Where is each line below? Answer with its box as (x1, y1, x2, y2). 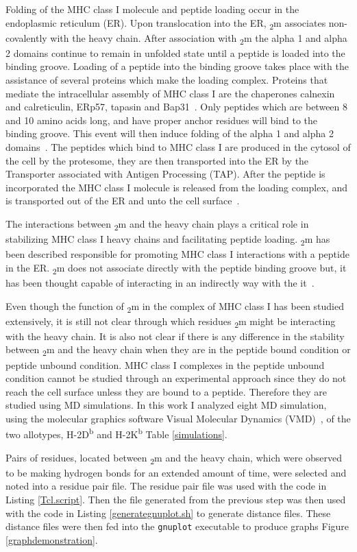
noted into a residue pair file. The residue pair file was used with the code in (5, 479, 327, 493)
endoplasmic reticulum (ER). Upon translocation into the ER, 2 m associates (5, 15, 326, 32)
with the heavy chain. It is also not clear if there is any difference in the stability (5, 328, 345, 343)
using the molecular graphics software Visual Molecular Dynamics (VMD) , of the (5, 411, 351, 425)
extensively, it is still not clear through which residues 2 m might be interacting (5, 313, 336, 330)
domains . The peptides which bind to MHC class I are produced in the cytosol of (5, 140, 351, 154)
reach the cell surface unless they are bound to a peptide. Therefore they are (5, 384, 328, 398)
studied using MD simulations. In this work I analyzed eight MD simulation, (5, 398, 327, 412)
